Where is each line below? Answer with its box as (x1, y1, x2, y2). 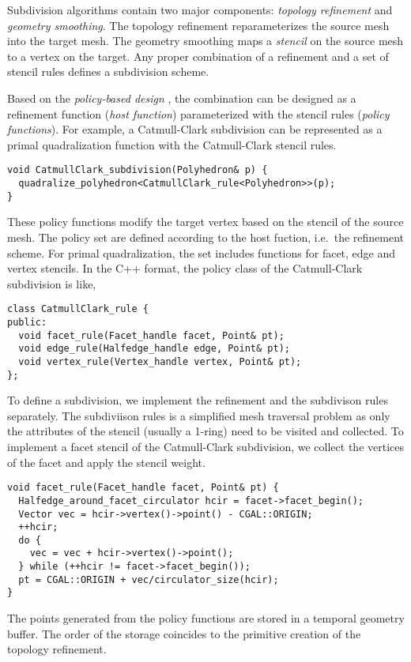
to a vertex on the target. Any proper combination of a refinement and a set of (7, 47, 389, 64)
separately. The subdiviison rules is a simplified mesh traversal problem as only (7, 407, 390, 423)
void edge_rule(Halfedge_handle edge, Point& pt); (18, 343, 290, 355)
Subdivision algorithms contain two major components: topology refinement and (7, 2, 393, 17)
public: (7, 316, 47, 328)
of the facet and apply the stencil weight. (7, 453, 205, 470)
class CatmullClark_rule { (7, 303, 149, 315)
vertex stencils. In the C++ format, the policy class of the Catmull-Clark (7, 260, 363, 276)
